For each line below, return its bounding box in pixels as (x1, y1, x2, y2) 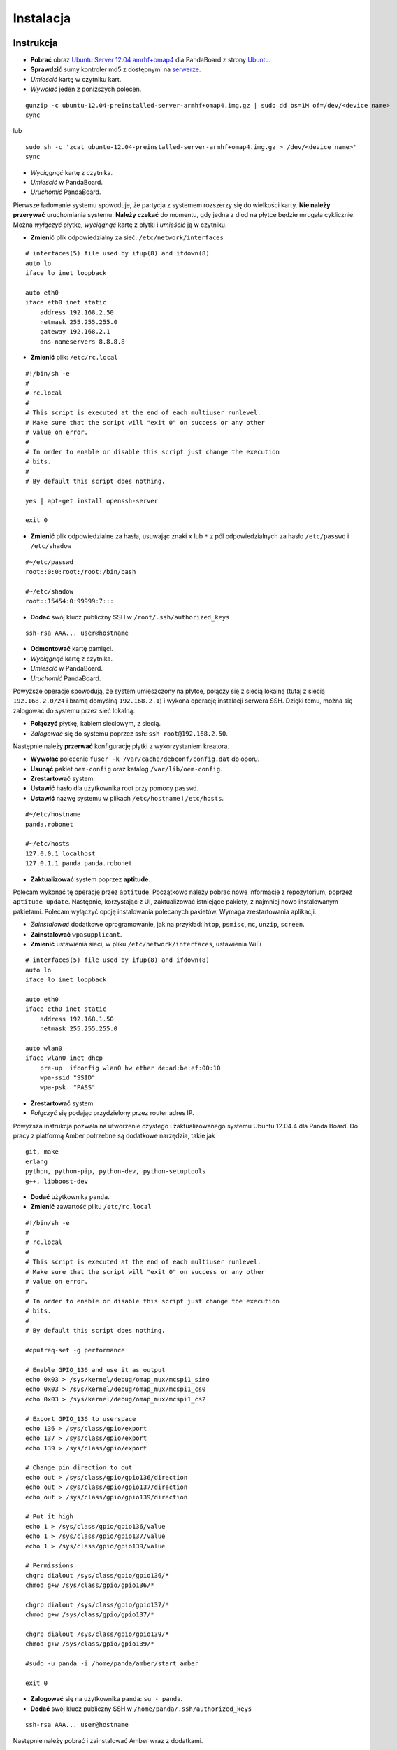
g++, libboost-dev (25, 1177, 89, 1185)
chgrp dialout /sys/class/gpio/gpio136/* (25, 1571, 169, 1579)
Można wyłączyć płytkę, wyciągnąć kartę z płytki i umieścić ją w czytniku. (13, 220, 227, 229)
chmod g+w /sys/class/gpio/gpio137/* (25, 1611, 155, 1618)
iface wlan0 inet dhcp (25, 1054, 103, 1062)
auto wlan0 (25, 1044, 63, 1052)
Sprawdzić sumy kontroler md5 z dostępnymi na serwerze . (30, 65, 201, 73)
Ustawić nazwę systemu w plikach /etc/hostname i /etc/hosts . (30, 794, 224, 802)
